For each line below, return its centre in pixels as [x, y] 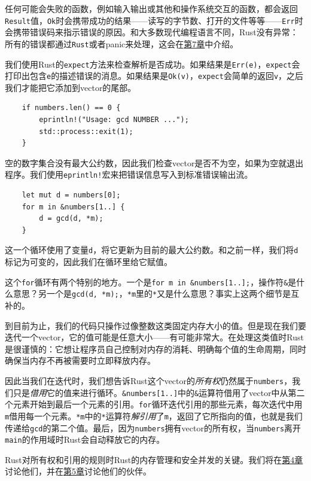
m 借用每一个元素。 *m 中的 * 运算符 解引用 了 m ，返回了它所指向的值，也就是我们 [154, 415]
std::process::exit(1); [86, 131]
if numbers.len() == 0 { [71, 108]
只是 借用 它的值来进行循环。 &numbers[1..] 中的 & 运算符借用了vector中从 [150, 392]
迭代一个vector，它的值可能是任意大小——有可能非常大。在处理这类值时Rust [155, 337]
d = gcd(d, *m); [71, 219]
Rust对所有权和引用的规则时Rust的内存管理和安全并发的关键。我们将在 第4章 [154, 459]
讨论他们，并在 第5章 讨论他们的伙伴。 [78, 471]
